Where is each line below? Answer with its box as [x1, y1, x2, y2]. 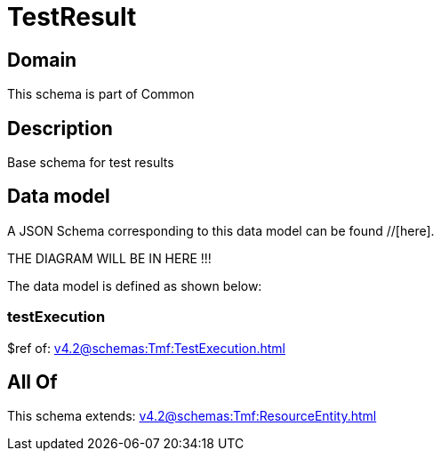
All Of [7, 371, 58, 394]
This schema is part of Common [7, 86, 195, 102]
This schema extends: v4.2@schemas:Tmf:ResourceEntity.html [7, 408, 377, 424]
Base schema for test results [7, 155, 174, 171]
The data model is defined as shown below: [7, 277, 262, 293]
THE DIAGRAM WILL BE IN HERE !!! [7, 250, 212, 266]
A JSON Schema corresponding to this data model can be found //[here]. [7, 222, 435, 238]
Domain [7, 48, 77, 71]
